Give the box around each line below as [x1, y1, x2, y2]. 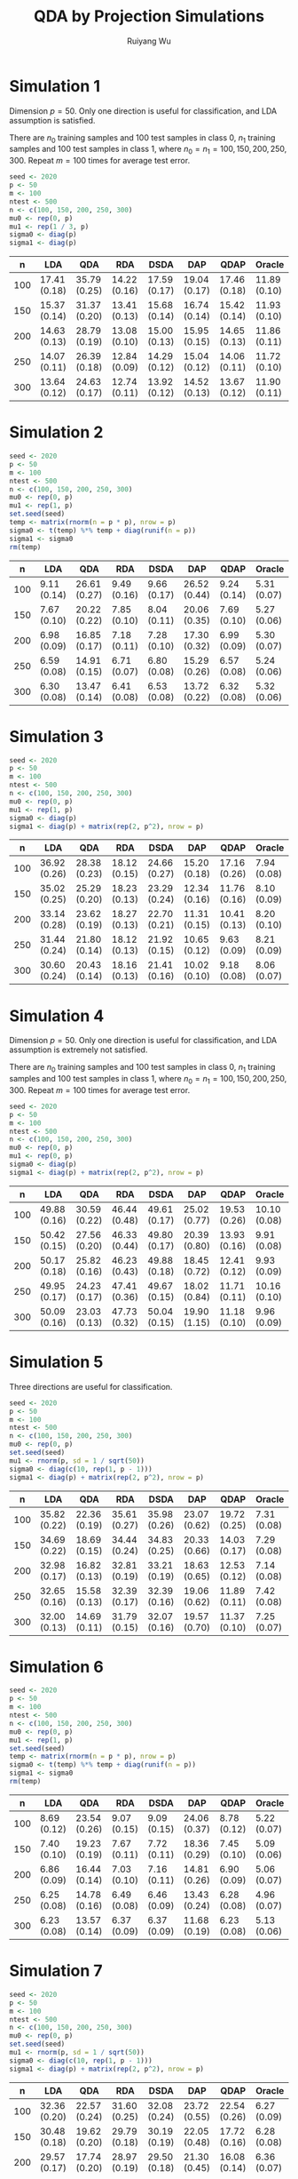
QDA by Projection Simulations [34, 6, 264, 27]
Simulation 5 [9, 1353, 104, 1372]
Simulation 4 [9, 1006, 105, 1026]
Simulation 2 [9, 422, 104, 443]
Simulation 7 [9, 1961, 104, 1981]
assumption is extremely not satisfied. [9, 1044, 148, 1055]
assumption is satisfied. [9, 115, 96, 125]
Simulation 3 [9, 726, 104, 746]
